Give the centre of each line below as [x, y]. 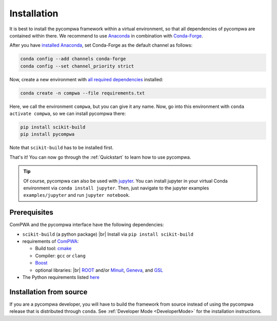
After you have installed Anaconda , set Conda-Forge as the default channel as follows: [101, 45]
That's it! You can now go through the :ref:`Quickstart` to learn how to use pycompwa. [100, 157]
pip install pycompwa [47, 134]
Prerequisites [31, 212]
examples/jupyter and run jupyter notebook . [77, 195]
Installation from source [48, 292]
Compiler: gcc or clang [60, 256]
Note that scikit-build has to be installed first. [62, 148]
